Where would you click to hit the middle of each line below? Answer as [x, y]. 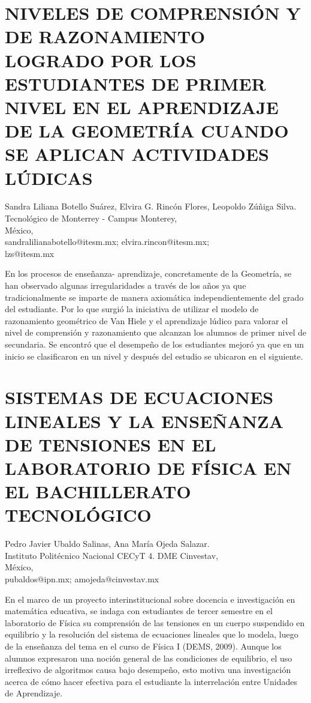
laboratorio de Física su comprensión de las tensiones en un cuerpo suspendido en [155, 622]
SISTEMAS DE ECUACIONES [139, 397]
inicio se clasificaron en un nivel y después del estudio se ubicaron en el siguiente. [154, 356]
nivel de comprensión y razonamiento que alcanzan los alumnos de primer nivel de [156, 332]
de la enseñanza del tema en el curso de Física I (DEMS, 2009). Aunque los [143, 646]
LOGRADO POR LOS [101, 60]
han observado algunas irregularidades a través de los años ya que [126, 285]
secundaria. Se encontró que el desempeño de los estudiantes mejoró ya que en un [155, 344]
